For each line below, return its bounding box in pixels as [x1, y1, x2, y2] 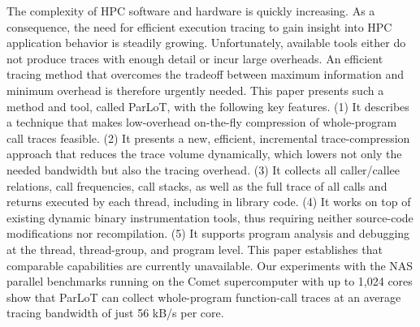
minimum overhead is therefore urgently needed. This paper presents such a [6, 81, 384, 98]
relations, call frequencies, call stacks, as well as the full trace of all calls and [6, 177, 388, 194]
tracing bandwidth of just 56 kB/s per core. [6, 304, 224, 321]
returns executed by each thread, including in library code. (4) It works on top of [6, 193, 411, 210]
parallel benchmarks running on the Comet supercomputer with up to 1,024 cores [6, 273, 413, 290]
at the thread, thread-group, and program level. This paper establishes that [6, 240, 383, 257]
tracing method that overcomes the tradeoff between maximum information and [6, 66, 405, 83]
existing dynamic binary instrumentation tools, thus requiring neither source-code [6, 209, 414, 226]
